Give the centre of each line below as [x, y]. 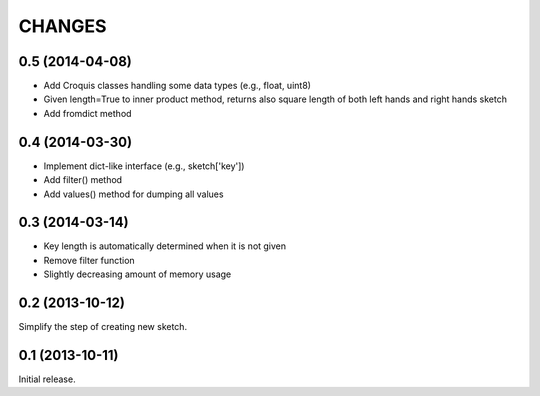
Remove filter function [89, 260]
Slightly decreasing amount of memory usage [137, 274]
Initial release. [47, 379]
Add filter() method [83, 180]
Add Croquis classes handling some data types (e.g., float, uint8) [177, 86]
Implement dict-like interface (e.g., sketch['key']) [144, 166]
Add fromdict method [87, 113]
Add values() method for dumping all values [133, 194]
